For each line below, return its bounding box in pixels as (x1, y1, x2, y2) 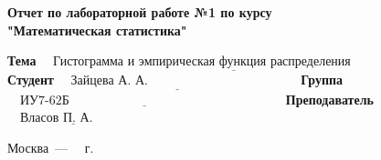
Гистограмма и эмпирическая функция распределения (53, 55, 351, 69)
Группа (301, 70, 344, 89)
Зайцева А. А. (70, 75, 148, 88)
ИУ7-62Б (19, 94, 69, 107)
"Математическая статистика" (7, 20, 187, 39)
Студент (7, 70, 54, 89)
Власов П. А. (19, 112, 93, 125)
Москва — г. (7, 137, 94, 156)
